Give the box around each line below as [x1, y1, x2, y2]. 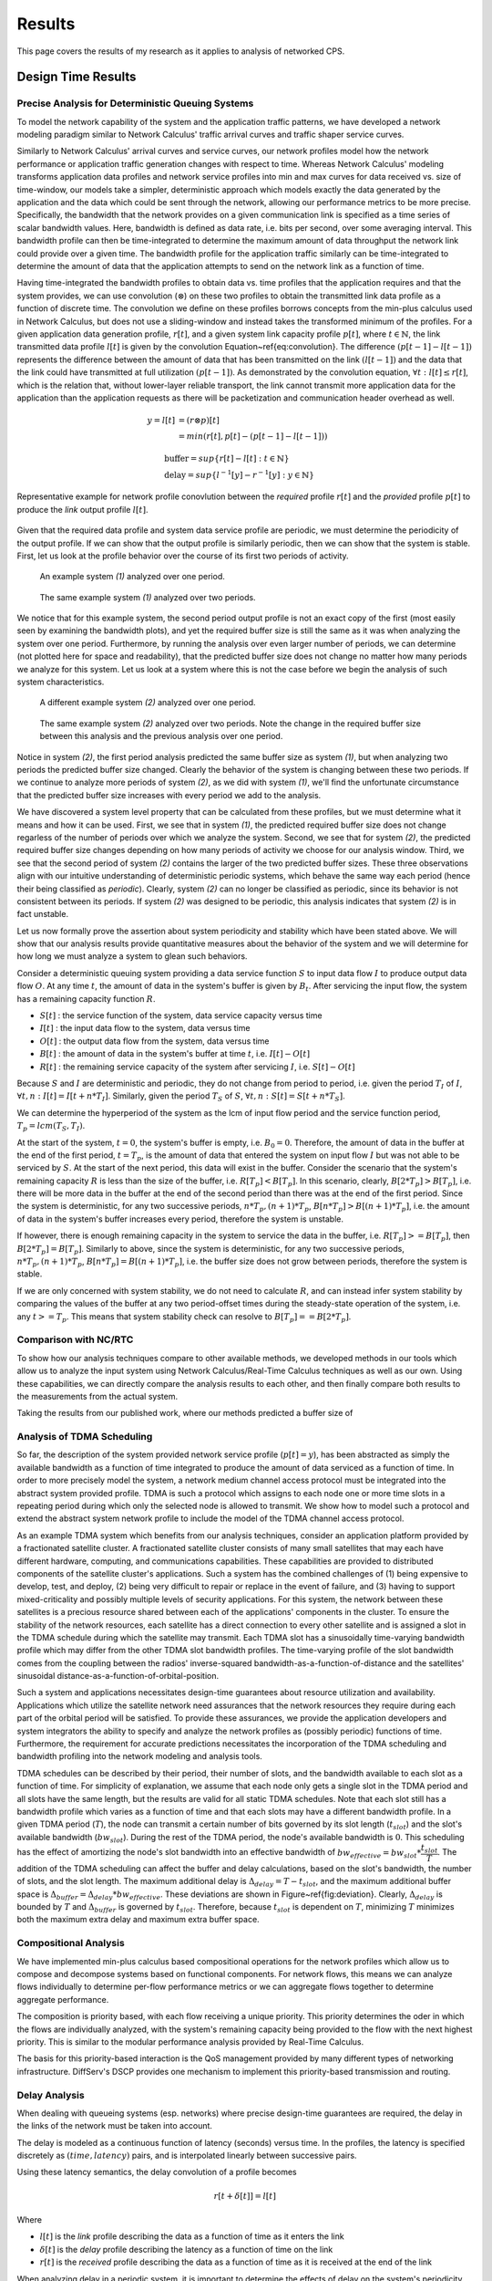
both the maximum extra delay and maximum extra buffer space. [16, 1914, 260, 1925]
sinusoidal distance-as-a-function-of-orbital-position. [16, 1671, 220, 1682]
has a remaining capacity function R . [16, 993, 156, 1004]
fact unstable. [16, 909, 68, 920]
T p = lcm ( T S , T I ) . [16, 1120, 86, 1133]
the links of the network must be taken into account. [16, 2120, 213, 2131]
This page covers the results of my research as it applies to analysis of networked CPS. [16, 46, 345, 57]
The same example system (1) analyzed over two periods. [39, 591, 256, 602]
